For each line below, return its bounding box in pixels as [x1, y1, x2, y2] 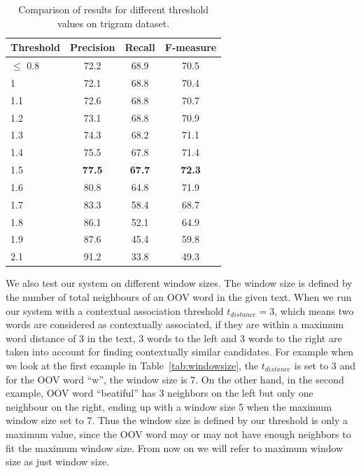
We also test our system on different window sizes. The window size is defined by [6, 276, 353, 290]
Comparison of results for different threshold [18, 2, 209, 16]
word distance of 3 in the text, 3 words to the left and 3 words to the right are [6, 330, 342, 345]
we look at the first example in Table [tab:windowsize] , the [6, 358, 259, 372]
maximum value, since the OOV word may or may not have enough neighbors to [6, 426, 351, 441]
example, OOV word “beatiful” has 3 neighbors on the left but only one [6, 386, 313, 400]
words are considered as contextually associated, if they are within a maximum [6, 317, 344, 332]
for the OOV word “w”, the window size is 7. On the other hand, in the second [6, 372, 344, 386]
